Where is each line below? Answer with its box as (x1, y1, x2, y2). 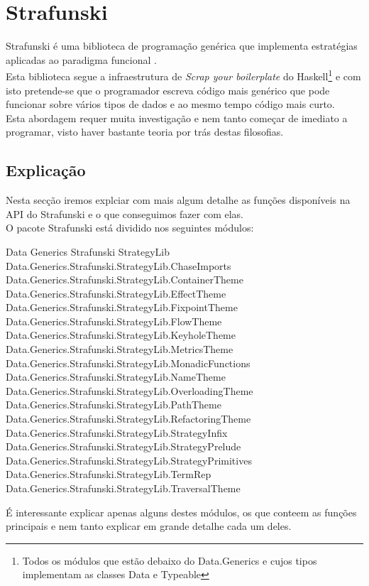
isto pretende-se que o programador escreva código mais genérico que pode (6, 82, 330, 97)
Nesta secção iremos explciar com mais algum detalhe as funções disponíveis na (6, 192, 351, 207)
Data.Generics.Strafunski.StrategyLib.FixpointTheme (6, 300, 238, 315)
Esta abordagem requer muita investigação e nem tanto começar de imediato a (6, 110, 348, 125)
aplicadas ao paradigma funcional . (6, 52, 157, 67)
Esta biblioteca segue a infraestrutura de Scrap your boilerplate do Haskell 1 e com (6, 67, 361, 83)
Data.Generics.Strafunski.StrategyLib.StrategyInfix (6, 425, 228, 440)
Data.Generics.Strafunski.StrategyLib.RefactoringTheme (6, 411, 251, 426)
